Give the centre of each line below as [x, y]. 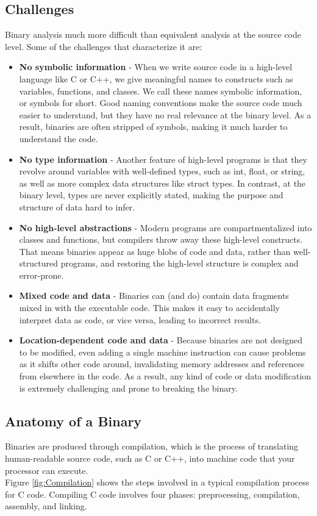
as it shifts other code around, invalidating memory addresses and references [162, 364]
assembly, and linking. [46, 506]
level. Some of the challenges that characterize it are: [104, 46]
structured [38, 263]
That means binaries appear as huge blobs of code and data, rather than [155, 251]
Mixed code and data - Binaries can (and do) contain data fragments [154, 296]
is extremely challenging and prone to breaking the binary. [128, 388]
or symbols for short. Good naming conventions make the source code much [161, 103]
